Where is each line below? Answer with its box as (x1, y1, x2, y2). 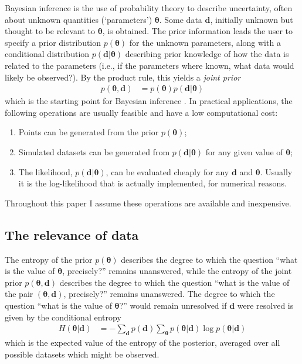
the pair (5, 288, 33, 300)
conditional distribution (5, 48, 90, 60)
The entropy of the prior (5, 253, 93, 265)
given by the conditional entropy (5, 310, 121, 323)
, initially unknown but (210, 13, 293, 25)
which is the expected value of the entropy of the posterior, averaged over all (5, 336, 280, 348)
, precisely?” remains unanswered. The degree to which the (63, 288, 275, 300)
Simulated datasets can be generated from (18, 145, 170, 158)
